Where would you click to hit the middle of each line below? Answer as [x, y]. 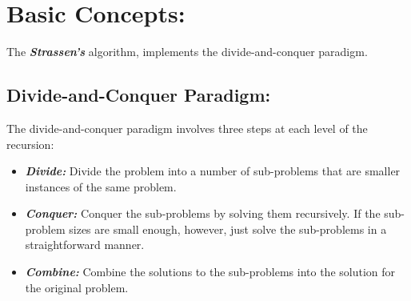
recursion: [30, 144]
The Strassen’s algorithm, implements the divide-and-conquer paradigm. [187, 52]
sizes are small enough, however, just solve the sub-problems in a [228, 229]
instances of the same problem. [101, 186]
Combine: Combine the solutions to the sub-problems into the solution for [210, 272]
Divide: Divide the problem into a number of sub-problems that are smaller [213, 171]
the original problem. [77, 287]
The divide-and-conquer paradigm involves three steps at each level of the [187, 128]
